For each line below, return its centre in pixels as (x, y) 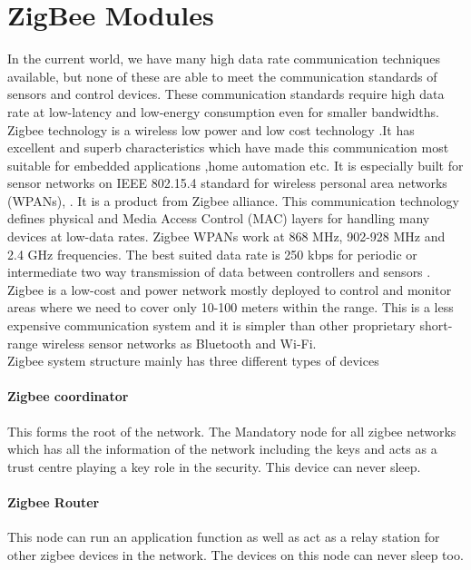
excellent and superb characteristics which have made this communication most (228, 147)
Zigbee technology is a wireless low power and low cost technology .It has (211, 129)
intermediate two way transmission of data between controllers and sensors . (219, 272)
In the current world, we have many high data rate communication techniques (224, 59)
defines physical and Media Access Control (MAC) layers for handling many (219, 218)
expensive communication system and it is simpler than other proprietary (211, 325)
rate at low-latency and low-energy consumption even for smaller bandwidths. (223, 111)
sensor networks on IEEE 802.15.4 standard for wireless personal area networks (227, 183)
